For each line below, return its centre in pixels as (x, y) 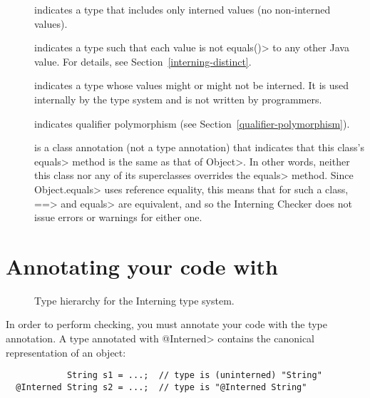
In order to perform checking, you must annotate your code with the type (166, 324)
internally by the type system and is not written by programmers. (178, 99)
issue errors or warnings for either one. (118, 217)
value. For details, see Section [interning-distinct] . (143, 61)
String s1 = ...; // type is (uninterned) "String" (194, 376)
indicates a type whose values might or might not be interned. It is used (192, 85)
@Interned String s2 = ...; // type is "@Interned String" (161, 387)
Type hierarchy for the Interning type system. (134, 300)
